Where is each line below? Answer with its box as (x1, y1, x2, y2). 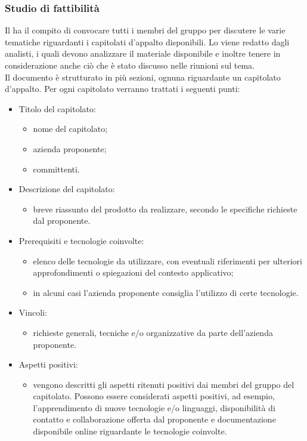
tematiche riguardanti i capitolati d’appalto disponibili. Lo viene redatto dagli (5, 35, 290, 48)
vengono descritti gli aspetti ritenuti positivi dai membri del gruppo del (33, 378, 294, 390)
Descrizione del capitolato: (18, 183, 115, 195)
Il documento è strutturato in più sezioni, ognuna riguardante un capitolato (5, 70, 281, 83)
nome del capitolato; (33, 122, 108, 135)
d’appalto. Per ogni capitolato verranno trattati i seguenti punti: (5, 82, 240, 95)
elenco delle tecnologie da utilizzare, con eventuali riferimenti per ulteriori (33, 254, 302, 267)
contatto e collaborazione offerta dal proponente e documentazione (33, 413, 276, 425)
